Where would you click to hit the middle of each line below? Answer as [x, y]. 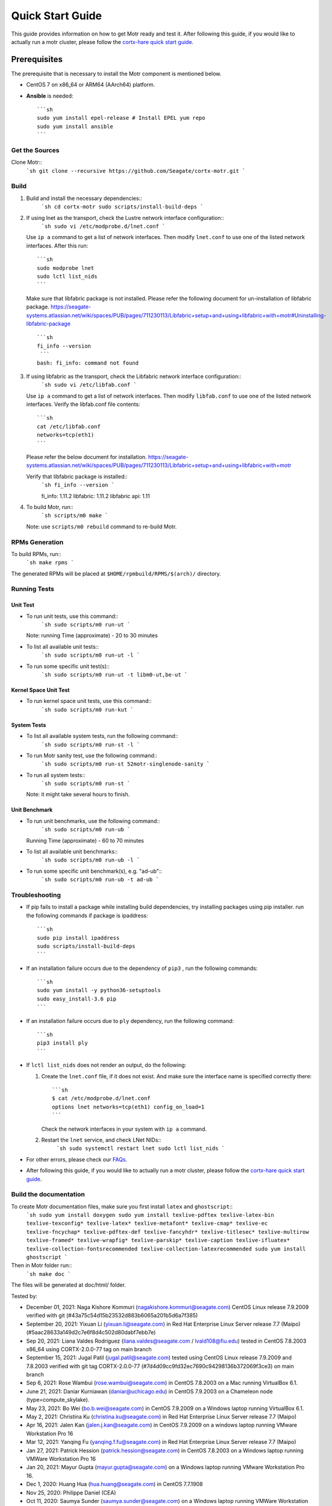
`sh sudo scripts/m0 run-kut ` [87, 710]
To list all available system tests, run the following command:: [102, 736]
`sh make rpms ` [50, 563]
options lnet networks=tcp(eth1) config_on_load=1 [128, 1107]
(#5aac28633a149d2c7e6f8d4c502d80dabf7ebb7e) [91, 1333]
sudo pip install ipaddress [78, 938]
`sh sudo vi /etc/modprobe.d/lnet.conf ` [103, 227]
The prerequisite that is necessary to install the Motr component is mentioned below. [116, 73]
